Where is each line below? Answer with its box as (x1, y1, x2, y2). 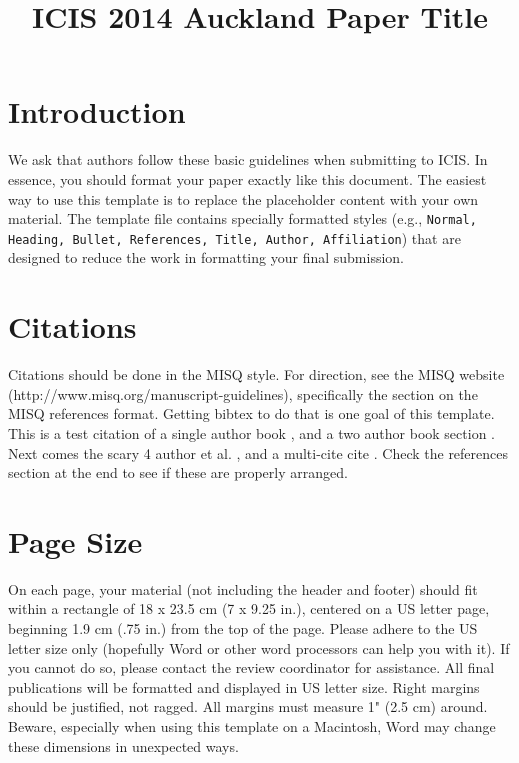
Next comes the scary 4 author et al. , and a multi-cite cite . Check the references (8, 442, 509, 463)
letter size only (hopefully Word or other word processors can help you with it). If (8, 637, 510, 658)
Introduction (8, 91, 186, 132)
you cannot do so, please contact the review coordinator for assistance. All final (8, 657, 495, 678)
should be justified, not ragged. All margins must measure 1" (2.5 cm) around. (8, 696, 488, 717)
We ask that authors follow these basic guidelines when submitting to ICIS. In (8, 149, 488, 170)
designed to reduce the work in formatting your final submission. (8, 247, 404, 268)
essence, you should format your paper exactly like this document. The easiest (8, 168, 487, 189)
